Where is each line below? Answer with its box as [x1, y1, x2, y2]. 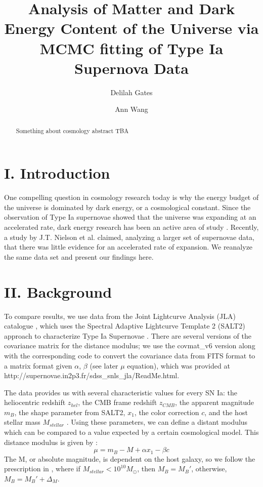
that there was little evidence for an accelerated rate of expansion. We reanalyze [4, 241, 253, 252]
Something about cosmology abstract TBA [16, 126, 129, 135]
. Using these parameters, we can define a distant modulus [66, 417, 248, 427]
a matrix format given [4, 360, 72, 371]
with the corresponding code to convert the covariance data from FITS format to [4, 350, 255, 360]
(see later [90, 360, 118, 371]
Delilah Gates [110, 87, 153, 97]
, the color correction [134, 407, 199, 417]
